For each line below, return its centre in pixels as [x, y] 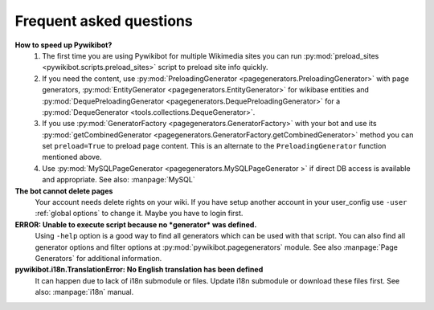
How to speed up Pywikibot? [63, 45]
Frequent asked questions [104, 21]
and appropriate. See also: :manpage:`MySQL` [119, 180]
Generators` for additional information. [98, 258]
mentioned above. [72, 157]
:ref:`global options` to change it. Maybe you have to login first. [139, 214]
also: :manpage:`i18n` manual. [84, 292]
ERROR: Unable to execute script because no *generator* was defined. [136, 224]
